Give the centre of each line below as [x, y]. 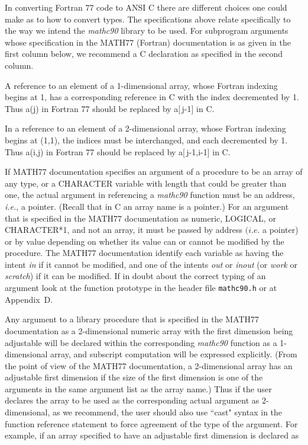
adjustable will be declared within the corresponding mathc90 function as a [141, 342]
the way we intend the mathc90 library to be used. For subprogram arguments [147, 31]
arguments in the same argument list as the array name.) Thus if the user [138, 388]
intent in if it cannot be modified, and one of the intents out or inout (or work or [151, 264]
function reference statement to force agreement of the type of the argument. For [151, 423]
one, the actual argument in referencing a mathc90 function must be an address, [150, 195]
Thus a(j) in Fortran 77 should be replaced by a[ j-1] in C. [110, 108]
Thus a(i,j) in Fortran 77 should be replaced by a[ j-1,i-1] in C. [118, 151]
